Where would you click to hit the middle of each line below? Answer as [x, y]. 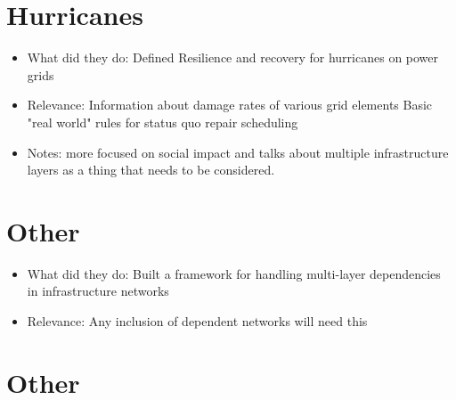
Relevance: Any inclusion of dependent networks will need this [197, 321]
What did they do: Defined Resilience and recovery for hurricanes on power [233, 57]
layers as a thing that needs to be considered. [151, 170]
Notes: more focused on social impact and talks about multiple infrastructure [238, 152]
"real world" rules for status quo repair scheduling [163, 122]
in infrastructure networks [98, 291]
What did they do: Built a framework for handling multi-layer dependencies [234, 273]
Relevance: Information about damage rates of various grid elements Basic [230, 105]
